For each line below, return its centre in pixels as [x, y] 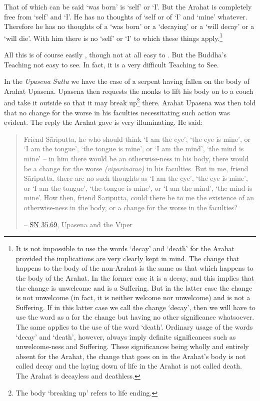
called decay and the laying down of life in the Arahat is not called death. [129, 366]
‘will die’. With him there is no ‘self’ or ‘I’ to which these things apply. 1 [113, 37]
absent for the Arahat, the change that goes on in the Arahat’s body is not [131, 356]
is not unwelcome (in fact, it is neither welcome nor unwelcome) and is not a [133, 297]
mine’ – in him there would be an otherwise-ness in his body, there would [136, 159]
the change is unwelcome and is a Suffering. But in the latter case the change [134, 287]
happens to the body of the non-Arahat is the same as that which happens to [134, 268]
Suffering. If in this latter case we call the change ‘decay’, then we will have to [135, 307]
